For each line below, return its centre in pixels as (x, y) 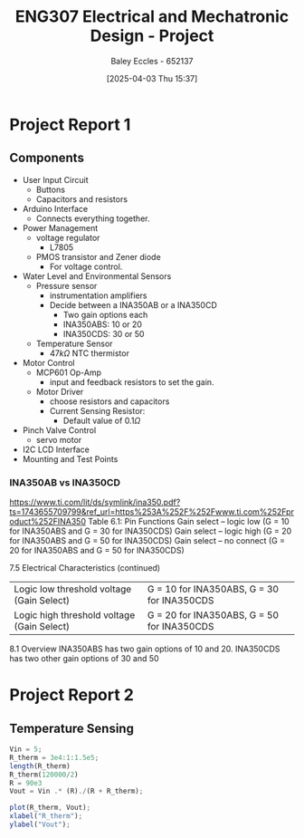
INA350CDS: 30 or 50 (104, 333)
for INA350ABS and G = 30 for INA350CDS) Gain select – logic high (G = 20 (151, 531)
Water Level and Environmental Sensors (97, 276)
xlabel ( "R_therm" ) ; (46, 816)
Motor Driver (60, 391)
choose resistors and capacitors (109, 401)
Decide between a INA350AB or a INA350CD (133, 304)
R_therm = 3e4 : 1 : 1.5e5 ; (54, 757)
